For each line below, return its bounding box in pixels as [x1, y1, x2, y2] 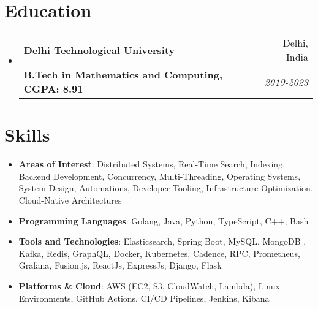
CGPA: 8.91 [23, 82, 83, 96]
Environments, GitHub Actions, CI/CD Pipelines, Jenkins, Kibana [18, 291, 270, 304]
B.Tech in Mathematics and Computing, [23, 67, 223, 82]
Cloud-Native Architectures [18, 194, 122, 207]
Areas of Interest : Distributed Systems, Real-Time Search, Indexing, [18, 158, 286, 170]
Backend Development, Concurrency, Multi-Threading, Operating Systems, [18, 169, 301, 182]
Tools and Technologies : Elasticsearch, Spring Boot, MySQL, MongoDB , [18, 235, 306, 248]
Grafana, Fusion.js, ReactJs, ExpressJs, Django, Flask [18, 259, 222, 272]
